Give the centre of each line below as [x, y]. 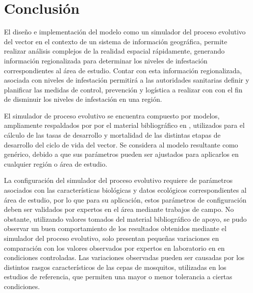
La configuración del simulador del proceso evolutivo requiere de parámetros [118, 180]
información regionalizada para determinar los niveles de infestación [106, 60]
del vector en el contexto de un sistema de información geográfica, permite [116, 41]
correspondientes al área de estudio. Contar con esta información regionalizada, [123, 70]
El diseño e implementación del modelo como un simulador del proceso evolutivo [125, 32]
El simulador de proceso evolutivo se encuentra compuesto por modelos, [112, 115]
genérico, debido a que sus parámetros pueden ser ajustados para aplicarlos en [121, 154]
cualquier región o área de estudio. [56, 163]
